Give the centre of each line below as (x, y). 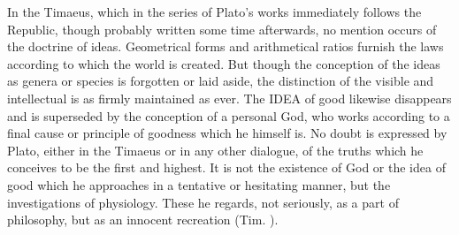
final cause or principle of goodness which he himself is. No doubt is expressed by (227, 133)
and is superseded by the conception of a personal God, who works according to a (229, 115)
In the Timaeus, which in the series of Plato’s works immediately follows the (214, 11)
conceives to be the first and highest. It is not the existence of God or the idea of (226, 167)
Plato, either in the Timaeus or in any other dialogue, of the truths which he (215, 150)
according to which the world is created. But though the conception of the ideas (224, 63)
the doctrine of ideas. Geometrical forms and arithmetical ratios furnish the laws (226, 46)
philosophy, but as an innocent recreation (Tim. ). (143, 220)
